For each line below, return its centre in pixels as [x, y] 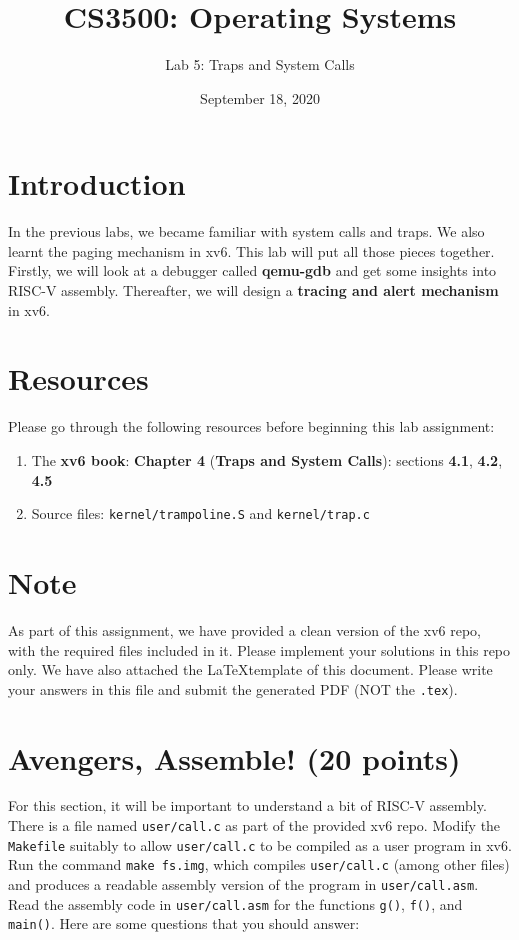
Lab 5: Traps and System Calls [260, 64]
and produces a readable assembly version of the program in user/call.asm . [243, 884]
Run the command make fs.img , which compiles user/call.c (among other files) [259, 864]
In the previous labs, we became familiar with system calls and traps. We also [246, 231]
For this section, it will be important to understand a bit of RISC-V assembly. [247, 805]
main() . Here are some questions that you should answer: [184, 923]
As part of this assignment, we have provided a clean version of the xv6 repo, [245, 629]
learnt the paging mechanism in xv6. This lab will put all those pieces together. [251, 250]
